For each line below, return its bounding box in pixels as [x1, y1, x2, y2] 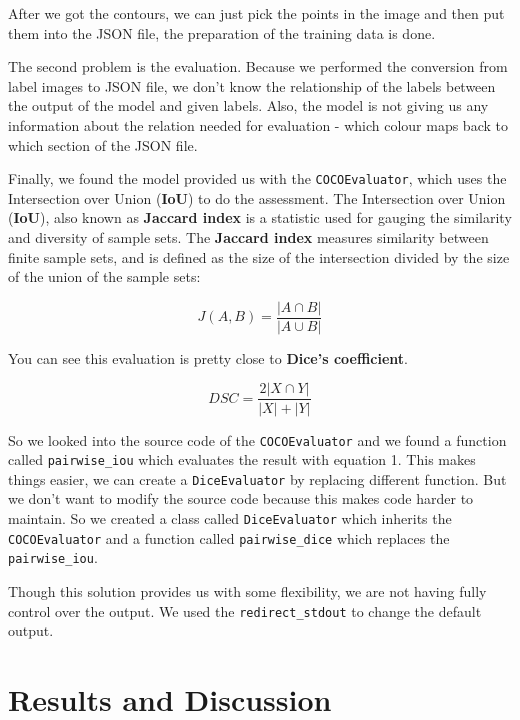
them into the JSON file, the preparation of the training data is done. [8, 22, 436, 43]
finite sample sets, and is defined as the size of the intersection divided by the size [8, 246, 510, 267]
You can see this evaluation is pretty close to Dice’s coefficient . [8, 347, 409, 368]
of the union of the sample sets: [8, 266, 201, 287]
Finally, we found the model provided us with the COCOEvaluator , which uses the [8, 168, 507, 189]
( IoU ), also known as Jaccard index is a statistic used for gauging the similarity [8, 207, 512, 228]
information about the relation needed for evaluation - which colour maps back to [8, 114, 508, 135]
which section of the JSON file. [8, 134, 198, 155]
